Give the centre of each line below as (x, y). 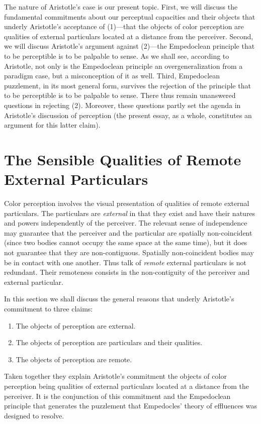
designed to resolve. (34, 415)
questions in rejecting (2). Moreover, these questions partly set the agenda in (122, 105)
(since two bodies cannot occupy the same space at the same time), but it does (126, 242)
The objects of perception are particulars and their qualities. (109, 342)
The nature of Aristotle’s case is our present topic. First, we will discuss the (121, 7)
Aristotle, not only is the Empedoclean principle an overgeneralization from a (123, 66)
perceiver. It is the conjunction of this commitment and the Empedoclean (117, 396)
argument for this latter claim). (52, 125)
